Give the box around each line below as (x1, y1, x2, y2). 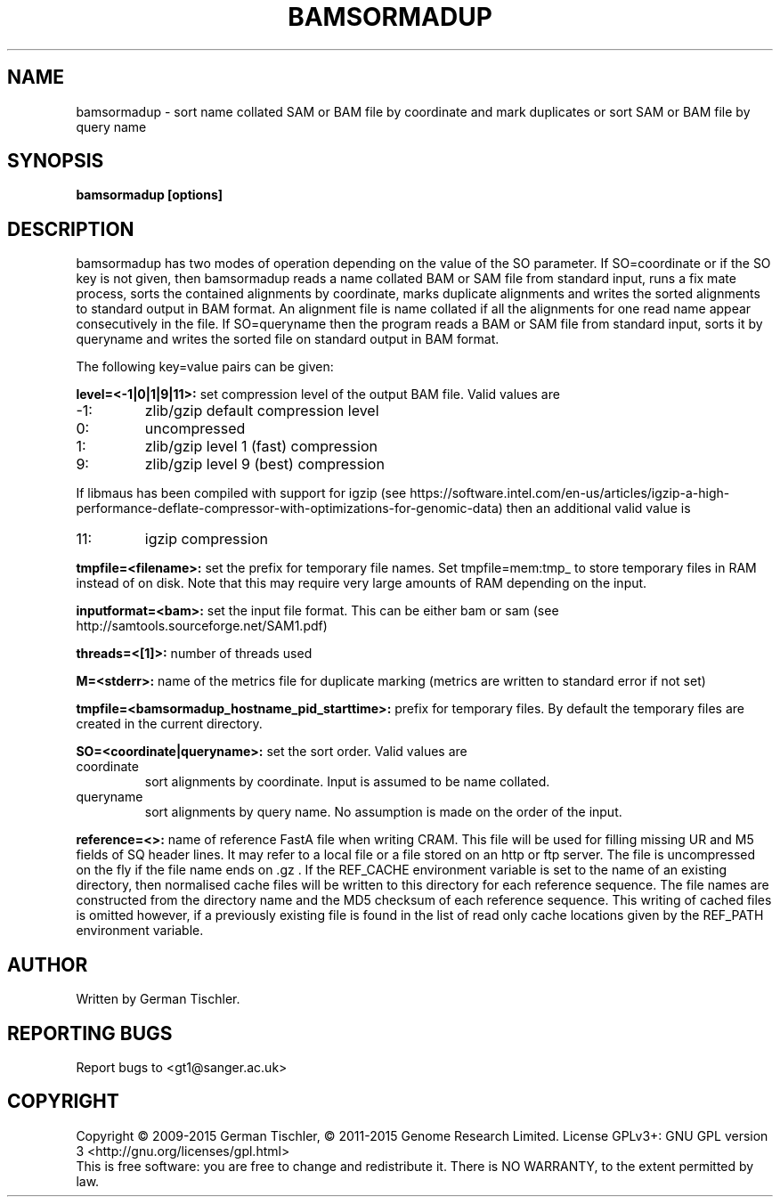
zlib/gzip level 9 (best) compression (144, 455, 385, 474)
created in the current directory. (76, 716, 263, 732)
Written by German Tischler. (76, 991, 240, 1007)
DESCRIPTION (7, 217, 134, 240)
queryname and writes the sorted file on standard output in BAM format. (76, 331, 500, 347)
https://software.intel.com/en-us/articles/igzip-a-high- (410, 485, 730, 501)
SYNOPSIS (7, 150, 104, 173)
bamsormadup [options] (76, 187, 223, 203)
